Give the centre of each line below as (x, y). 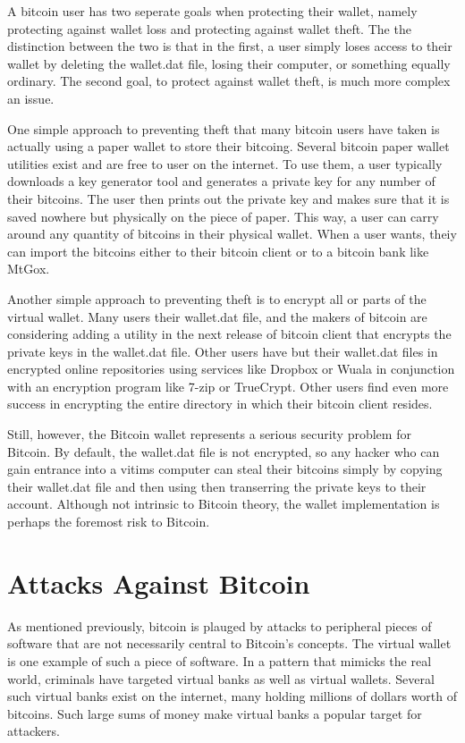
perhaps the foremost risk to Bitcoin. (109, 522)
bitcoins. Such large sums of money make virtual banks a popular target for (215, 713)
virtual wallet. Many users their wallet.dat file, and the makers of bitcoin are (217, 316)
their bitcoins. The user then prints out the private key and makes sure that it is (228, 198)
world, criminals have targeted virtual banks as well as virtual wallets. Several (221, 678)
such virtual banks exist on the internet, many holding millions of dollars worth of (232, 696)
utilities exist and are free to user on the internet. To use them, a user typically (225, 163)
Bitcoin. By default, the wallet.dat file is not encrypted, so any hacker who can (224, 451)
